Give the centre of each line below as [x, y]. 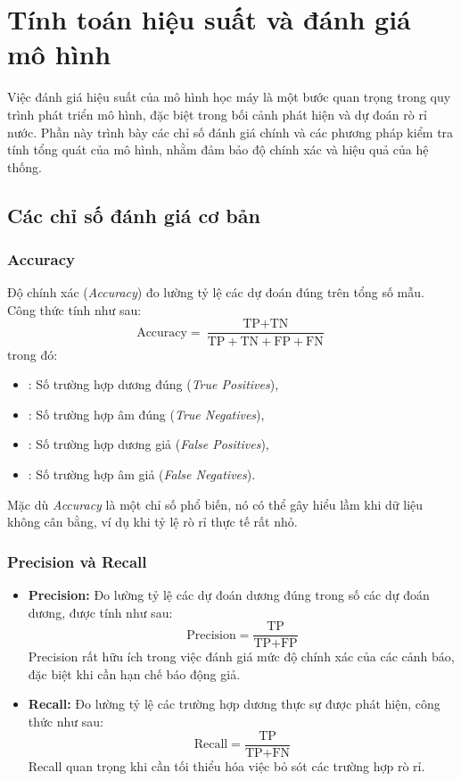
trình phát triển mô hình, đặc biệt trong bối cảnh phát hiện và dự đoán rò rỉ [217, 114]
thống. [25, 166]
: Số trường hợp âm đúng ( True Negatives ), [146, 414]
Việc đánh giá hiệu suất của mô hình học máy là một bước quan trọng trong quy [229, 97]
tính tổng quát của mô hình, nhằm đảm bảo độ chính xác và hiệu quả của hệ [218, 150]
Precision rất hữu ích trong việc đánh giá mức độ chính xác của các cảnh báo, [241, 656]
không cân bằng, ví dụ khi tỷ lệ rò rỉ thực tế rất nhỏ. [152, 522]
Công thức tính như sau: [74, 309]
